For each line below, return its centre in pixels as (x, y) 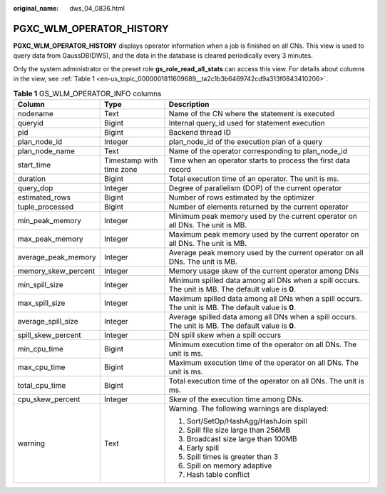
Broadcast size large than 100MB (242, 438)
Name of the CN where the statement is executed (252, 113)
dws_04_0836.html (97, 8)
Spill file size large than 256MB (238, 430)
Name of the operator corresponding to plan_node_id (258, 151)
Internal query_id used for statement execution (247, 123)
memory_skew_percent (56, 271)
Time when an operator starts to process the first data (260, 160)
